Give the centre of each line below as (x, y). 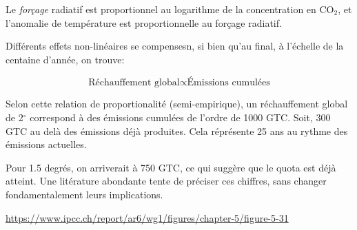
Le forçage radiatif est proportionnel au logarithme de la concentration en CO (170, 9)
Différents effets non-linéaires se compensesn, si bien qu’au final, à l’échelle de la (175, 46)
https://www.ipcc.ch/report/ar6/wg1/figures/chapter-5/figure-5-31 (147, 217)
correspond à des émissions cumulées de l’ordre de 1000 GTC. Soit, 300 (180, 117)
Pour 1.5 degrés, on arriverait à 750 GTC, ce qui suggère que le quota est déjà (171, 167)
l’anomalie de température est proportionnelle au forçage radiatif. (144, 22)
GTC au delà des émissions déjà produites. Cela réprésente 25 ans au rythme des (177, 130)
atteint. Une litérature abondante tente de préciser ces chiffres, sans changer (166, 181)
